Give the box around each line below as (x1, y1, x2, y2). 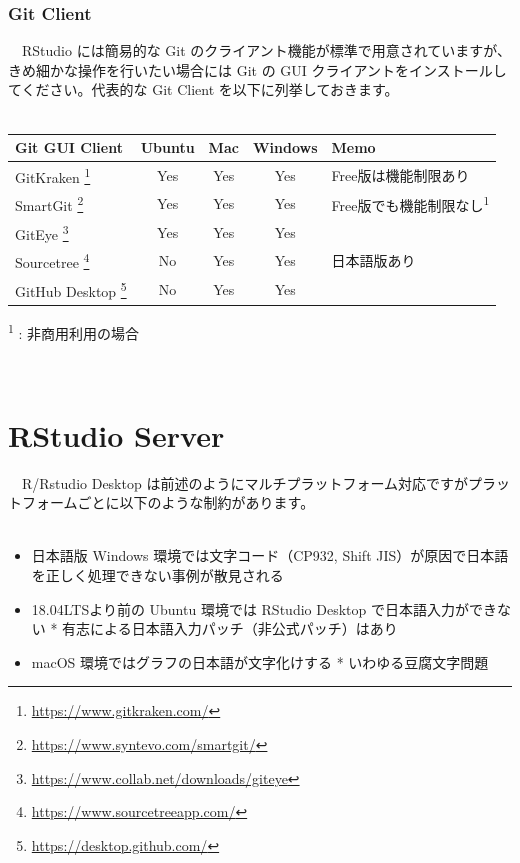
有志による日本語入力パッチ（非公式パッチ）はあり (62, 618, 398, 639)
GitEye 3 (15, 220, 69, 244)
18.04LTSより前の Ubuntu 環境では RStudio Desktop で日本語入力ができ (31, 598, 497, 619)
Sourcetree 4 (15, 249, 90, 273)
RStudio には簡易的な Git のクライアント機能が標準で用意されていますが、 (21, 40, 512, 61)
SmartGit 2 (15, 192, 84, 216)
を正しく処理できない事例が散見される (31, 565, 284, 586)
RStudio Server (8, 414, 225, 455)
